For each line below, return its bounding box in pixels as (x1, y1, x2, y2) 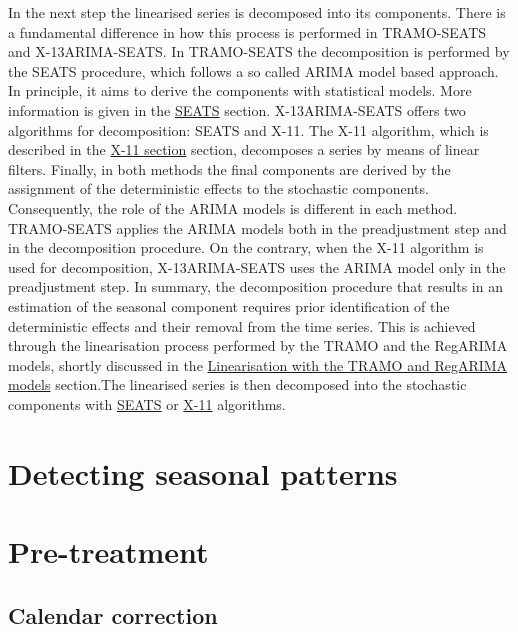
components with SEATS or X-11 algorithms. (8, 393, 286, 414)
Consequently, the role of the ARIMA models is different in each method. (8, 197, 458, 218)
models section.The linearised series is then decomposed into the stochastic (8, 374, 467, 395)
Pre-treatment (8, 531, 209, 572)
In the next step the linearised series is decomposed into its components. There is (8, 2, 506, 22)
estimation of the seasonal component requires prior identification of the (8, 295, 450, 316)
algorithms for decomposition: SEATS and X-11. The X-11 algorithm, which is (8, 119, 489, 140)
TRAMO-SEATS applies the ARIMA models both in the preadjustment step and (8, 217, 507, 238)
